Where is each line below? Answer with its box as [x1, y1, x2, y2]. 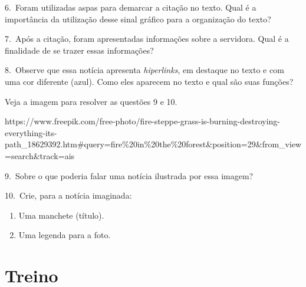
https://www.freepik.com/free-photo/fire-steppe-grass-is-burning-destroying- [5, 115, 280, 127]
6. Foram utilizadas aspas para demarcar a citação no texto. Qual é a [5, 1, 256, 13]
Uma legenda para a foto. [18, 229, 111, 241]
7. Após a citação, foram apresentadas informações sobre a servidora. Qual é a [5, 32, 289, 45]
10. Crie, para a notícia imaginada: [5, 189, 132, 202]
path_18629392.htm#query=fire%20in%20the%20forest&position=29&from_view [5, 138, 302, 150]
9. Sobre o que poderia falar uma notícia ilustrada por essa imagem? [5, 169, 254, 182]
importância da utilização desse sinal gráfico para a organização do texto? [5, 12, 271, 25]
